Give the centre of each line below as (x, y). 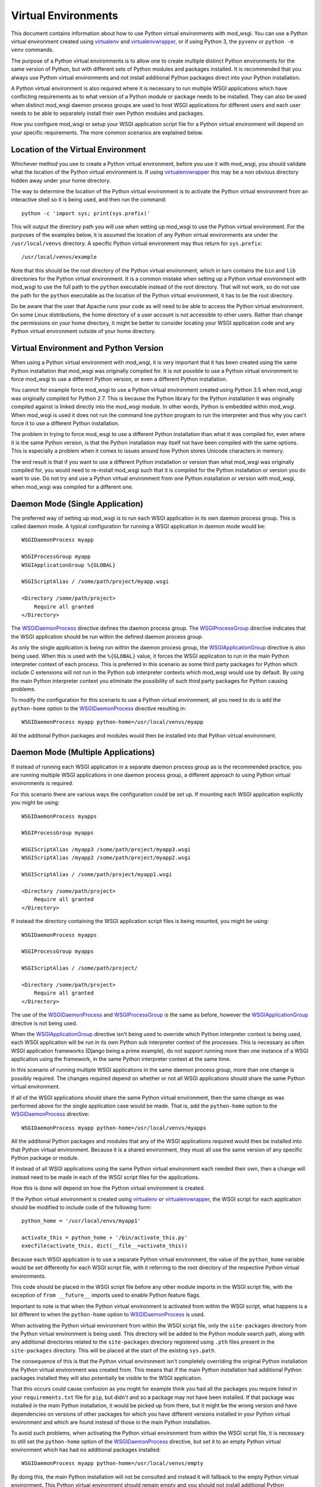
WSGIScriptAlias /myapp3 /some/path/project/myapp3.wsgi (106, 850)
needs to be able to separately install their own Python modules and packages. (108, 114)
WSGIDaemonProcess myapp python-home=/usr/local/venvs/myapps (114, 1128)
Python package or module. (45, 1157)
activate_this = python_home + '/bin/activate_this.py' (105, 1238)
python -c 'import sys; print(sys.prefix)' (86, 213)
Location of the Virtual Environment (78, 150)
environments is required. (42, 783)
